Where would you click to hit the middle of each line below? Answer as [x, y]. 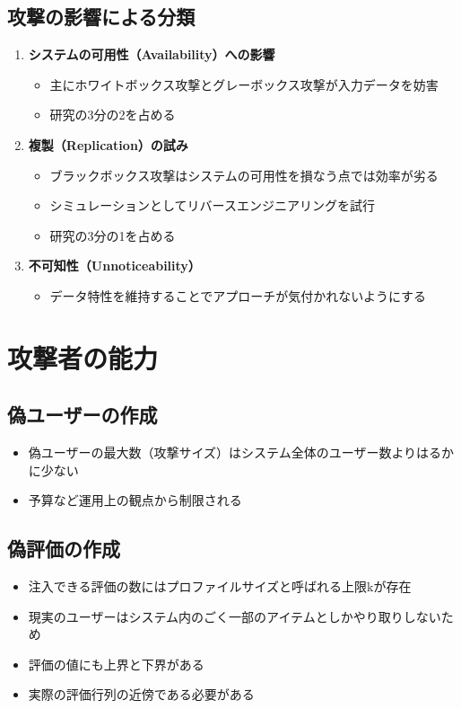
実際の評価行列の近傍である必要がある [141, 694]
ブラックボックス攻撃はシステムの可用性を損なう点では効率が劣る [244, 175]
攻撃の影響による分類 [101, 17]
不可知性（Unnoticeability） [114, 266]
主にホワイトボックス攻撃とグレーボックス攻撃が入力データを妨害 [244, 84]
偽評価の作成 [64, 549]
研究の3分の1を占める [113, 235]
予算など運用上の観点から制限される [135, 500]
